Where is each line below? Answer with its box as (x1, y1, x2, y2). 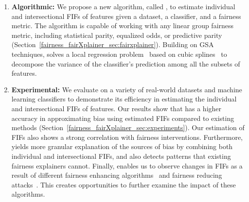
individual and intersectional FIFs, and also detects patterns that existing (11, 151, 231, 161)
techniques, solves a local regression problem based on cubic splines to (11, 49, 227, 59)
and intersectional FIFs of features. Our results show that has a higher (11, 103, 222, 113)
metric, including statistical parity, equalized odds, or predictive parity (11, 30, 222, 40)
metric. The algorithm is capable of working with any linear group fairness (11, 20, 234, 31)
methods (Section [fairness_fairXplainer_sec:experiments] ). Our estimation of (11, 122, 245, 133)
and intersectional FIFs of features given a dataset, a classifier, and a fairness (11, 11, 241, 21)
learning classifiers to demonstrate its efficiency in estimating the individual (11, 94, 237, 104)
